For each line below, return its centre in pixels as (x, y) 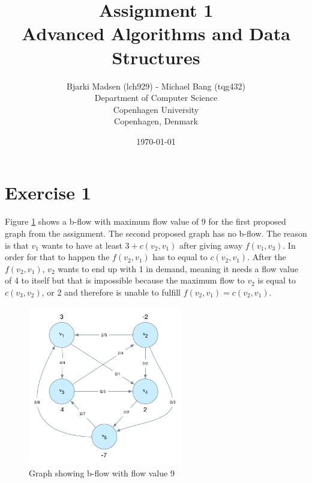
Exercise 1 (48, 193)
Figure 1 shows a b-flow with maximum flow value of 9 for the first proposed (145, 221)
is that (17, 245)
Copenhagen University (156, 109)
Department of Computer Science (156, 98)
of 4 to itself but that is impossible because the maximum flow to (125, 280)
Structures (156, 57)
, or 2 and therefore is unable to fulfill (111, 292)
